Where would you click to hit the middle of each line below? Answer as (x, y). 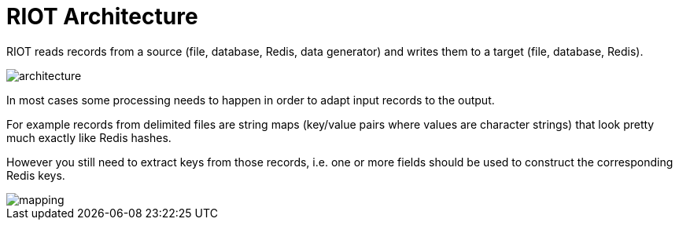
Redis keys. (36, 175)
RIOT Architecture (102, 16)
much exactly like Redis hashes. (89, 137)
